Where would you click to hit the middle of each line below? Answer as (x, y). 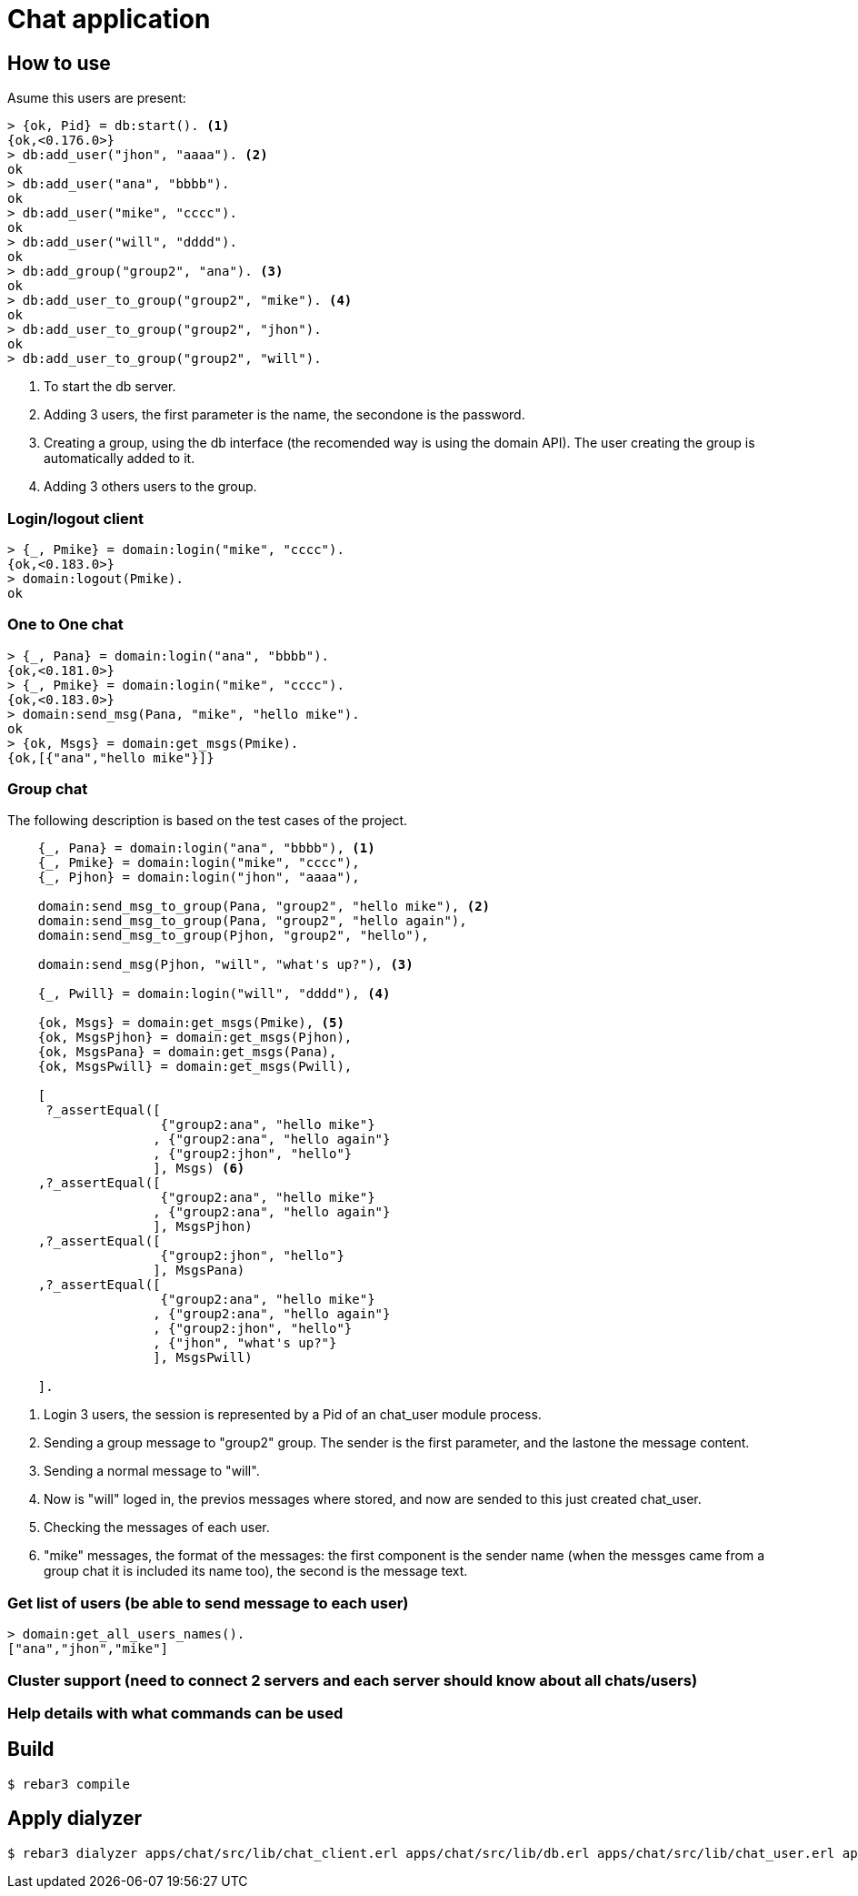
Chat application (109, 19)
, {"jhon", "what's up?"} (245, 1343)
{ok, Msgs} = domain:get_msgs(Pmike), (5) (191, 1023)
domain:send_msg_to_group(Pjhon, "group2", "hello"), (233, 936)
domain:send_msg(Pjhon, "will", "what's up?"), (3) (225, 965)
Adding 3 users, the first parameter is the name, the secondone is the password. (284, 415)
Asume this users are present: (97, 98)
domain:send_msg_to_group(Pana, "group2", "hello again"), (252, 921)
